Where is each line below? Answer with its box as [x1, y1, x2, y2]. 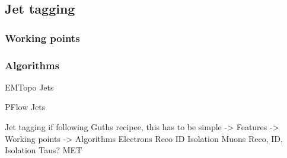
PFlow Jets [5, 101, 46, 113]
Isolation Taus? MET [5, 144, 82, 156]
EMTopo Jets [5, 80, 54, 93]
